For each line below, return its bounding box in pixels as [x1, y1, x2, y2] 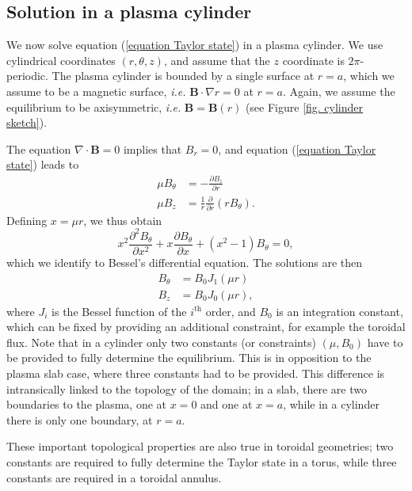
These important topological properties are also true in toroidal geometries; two [6, 438, 394, 455]
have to [367, 333, 403, 350]
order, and [205, 303, 256, 319]
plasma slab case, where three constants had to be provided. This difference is [6, 365, 385, 382]
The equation [6, 140, 71, 157]
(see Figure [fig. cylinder [245, 98, 364, 115]
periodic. [6, 67, 48, 84]
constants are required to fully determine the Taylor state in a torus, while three [6, 454, 397, 470]
